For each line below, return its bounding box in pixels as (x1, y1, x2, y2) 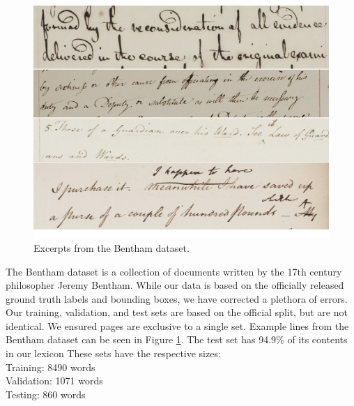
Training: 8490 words (6, 359, 95, 374)
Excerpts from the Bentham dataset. (33, 240, 190, 255)
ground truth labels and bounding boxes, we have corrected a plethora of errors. (6, 291, 348, 306)
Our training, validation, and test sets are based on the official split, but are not (6, 305, 348, 319)
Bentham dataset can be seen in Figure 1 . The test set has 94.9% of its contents (6, 332, 348, 347)
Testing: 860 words (6, 386, 86, 401)
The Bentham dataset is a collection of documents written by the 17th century (6, 264, 342, 278)
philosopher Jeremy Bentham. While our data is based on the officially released (6, 278, 344, 292)
